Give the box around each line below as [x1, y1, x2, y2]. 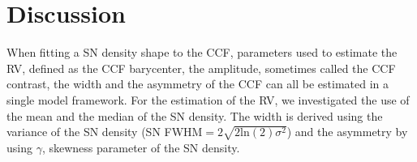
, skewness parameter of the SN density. [41, 139, 240, 156]
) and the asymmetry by [286, 123, 408, 140]
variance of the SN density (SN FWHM [6, 123, 203, 140]
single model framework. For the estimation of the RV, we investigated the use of [6, 91, 410, 108]
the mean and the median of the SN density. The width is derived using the [6, 107, 383, 124]
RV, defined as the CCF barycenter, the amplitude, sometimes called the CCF [6, 59, 396, 76]
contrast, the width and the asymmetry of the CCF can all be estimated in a [6, 75, 389, 92]
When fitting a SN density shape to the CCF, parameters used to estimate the [6, 44, 398, 61]
